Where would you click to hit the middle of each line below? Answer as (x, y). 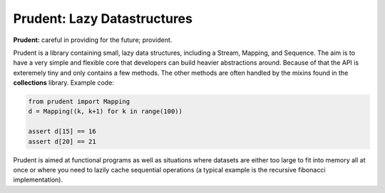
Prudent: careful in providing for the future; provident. (93, 40)
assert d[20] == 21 (62, 141)
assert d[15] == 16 (62, 131)
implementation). (38, 180)
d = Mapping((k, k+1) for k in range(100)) (106, 111)
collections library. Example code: (63, 83)
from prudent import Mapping (79, 102)
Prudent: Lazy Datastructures (103, 19)
